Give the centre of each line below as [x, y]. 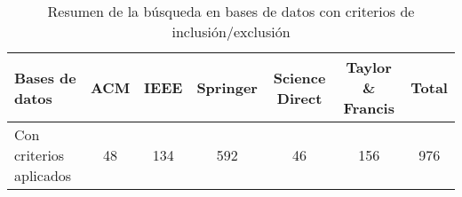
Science [299, 77]
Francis [369, 108]
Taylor [369, 67]
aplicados [43, 175]
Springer [227, 87]
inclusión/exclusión [231, 32]
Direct [299, 98]
